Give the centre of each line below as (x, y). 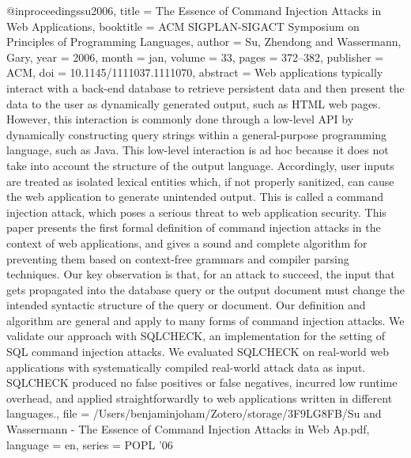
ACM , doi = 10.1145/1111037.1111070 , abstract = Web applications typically (195, 72)
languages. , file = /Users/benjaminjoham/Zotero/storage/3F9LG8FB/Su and (194, 413)
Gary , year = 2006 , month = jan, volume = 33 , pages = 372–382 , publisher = (195, 57)
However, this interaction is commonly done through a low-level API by (180, 119)
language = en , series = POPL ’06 (90, 444)
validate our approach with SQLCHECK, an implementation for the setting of (196, 336)
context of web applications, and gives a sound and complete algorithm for (187, 242)
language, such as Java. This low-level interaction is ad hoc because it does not (198, 150)
